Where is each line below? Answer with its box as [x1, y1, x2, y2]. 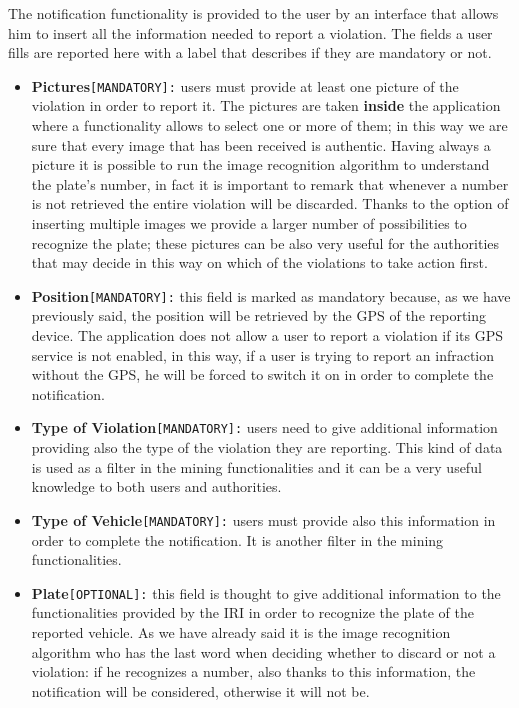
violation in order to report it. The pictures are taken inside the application [31, 95, 501, 116]
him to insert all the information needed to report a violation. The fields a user [8, 22, 493, 43]
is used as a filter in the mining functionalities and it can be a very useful [31, 456, 482, 477]
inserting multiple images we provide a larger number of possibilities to [31, 213, 467, 233]
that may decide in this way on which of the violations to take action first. [31, 252, 488, 273]
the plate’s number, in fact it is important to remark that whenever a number [31, 173, 509, 194]
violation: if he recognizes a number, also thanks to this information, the [31, 661, 476, 682]
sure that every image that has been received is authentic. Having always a [31, 134, 491, 155]
